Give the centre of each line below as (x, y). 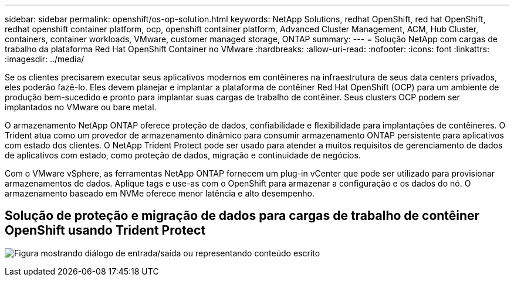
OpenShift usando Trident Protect (105, 231)
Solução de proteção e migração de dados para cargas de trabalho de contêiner (242, 216)
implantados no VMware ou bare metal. (81, 107)
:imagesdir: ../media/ (45, 59)
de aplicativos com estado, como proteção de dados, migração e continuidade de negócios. (183, 155)
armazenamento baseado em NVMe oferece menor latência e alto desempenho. (160, 193)
